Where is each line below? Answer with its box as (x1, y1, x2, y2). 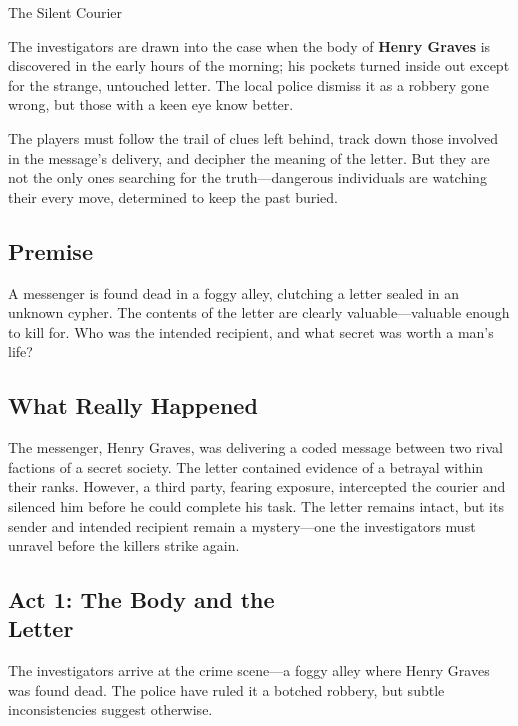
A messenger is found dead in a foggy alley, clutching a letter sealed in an (8, 282, 460, 303)
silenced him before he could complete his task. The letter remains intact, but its (8, 495, 504, 516)
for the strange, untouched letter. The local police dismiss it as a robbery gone (8, 74, 489, 95)
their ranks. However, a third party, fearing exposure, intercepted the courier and (8, 476, 506, 497)
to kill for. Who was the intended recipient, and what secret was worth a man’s (8, 321, 494, 342)
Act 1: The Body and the (8, 584, 275, 615)
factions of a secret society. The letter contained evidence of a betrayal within (8, 456, 484, 477)
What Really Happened (8, 390, 258, 421)
